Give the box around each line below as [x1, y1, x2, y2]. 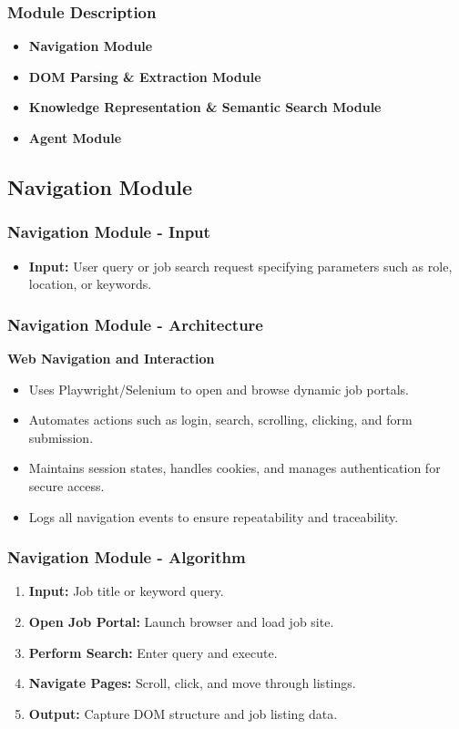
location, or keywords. [28, 274, 152, 293]
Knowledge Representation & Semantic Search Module [28, 98, 382, 117]
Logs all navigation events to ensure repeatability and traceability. [28, 507, 399, 526]
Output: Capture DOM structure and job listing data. [28, 703, 338, 723]
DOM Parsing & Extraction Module [28, 67, 261, 86]
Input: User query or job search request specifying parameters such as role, [28, 256, 453, 275]
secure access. [28, 476, 105, 495]
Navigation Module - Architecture [7, 313, 263, 335]
